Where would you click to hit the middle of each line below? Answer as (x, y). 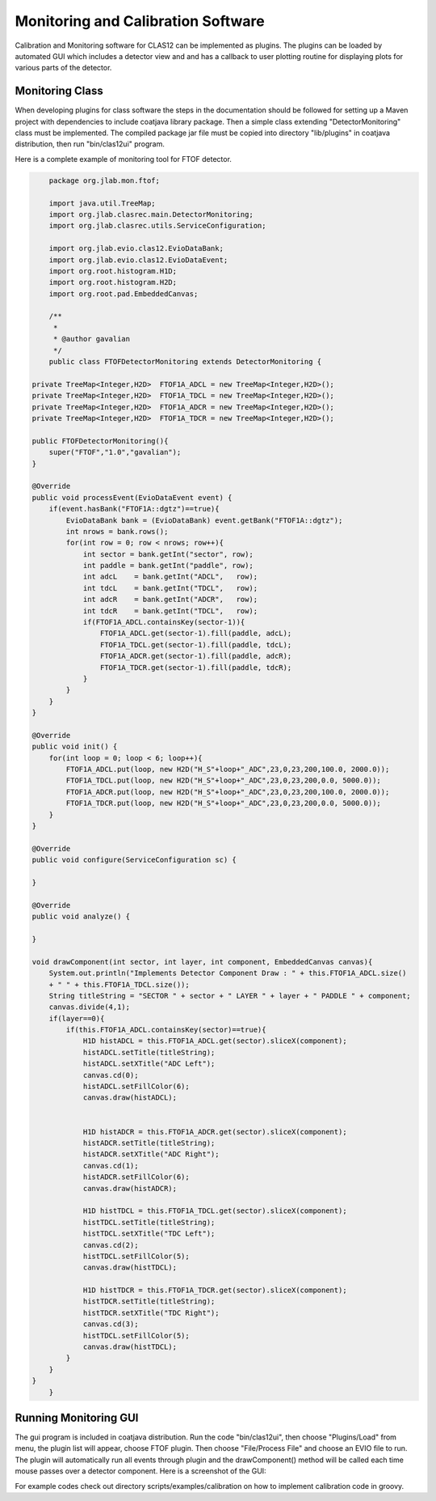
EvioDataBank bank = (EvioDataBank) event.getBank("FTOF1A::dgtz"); (204, 520)
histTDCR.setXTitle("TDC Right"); (151, 1312)
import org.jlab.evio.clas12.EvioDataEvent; (138, 260)
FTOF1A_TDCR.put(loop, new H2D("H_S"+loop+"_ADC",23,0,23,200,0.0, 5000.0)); (223, 804)
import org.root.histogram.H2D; (113, 282)
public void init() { (75, 747)
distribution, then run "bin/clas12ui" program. (90, 144)
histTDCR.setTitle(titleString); (149, 1302)
